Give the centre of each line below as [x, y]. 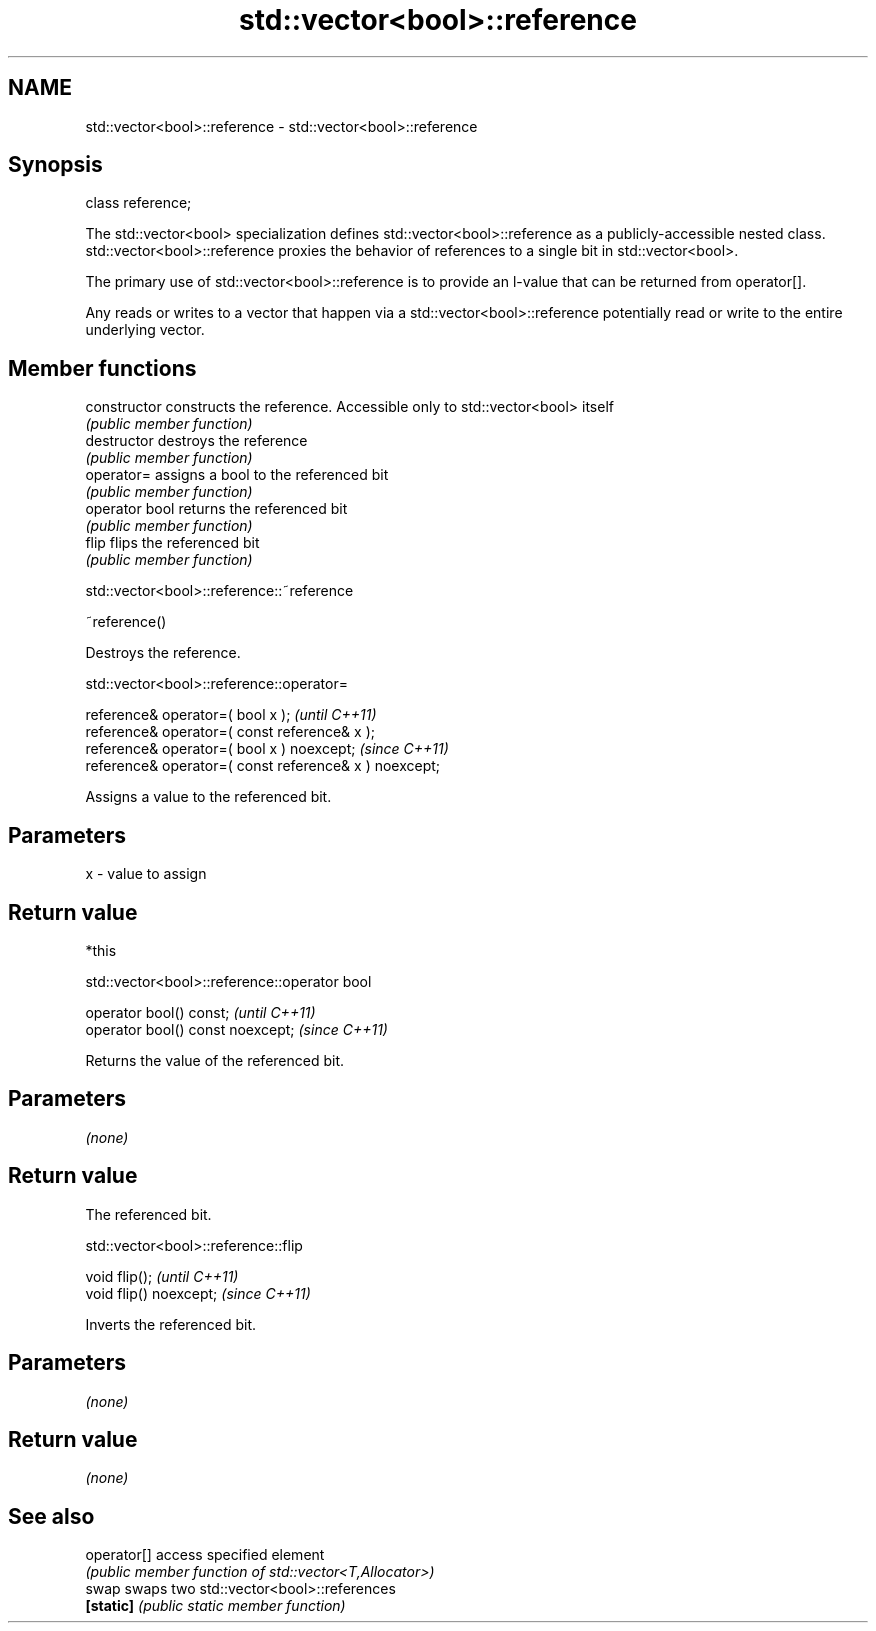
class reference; [138, 203]
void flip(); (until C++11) [162, 1276]
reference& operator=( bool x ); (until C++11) [231, 715]
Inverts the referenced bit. [171, 1324]
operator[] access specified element [205, 1555]
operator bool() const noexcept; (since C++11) [236, 1029]
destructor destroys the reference [196, 441]
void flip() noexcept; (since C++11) [198, 1293]
